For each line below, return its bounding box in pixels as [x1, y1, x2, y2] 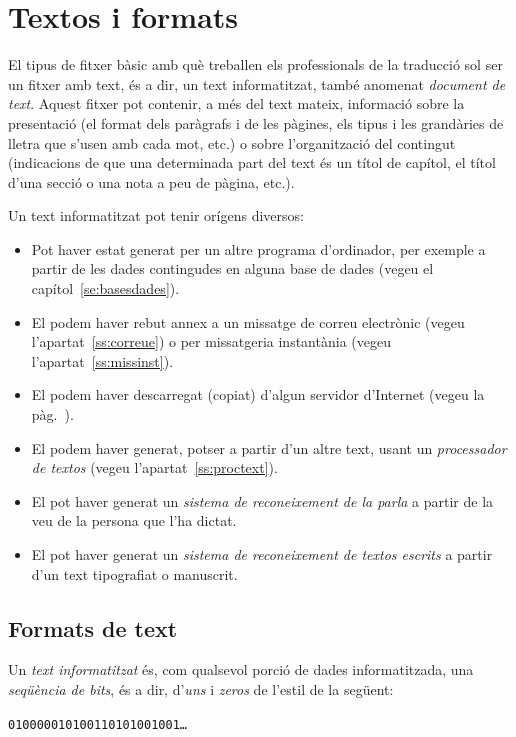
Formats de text [8, 612, 178, 643]
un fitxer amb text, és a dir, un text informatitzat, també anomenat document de [8, 73, 506, 94]
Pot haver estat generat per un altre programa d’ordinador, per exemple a [31, 238, 486, 259]
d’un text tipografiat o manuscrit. [31, 563, 238, 584]
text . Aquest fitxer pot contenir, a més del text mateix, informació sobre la [8, 93, 465, 114]
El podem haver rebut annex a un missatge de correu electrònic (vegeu [31, 311, 465, 332]
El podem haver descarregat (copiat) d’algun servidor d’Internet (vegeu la [31, 384, 485, 405]
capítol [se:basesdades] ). [31, 278, 180, 299]
